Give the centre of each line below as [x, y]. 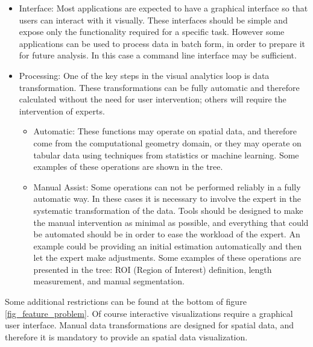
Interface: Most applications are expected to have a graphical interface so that [163, 8]
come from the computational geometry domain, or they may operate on [167, 142]
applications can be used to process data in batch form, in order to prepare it [162, 43]
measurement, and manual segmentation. [109, 281]
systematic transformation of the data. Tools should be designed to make [168, 210]
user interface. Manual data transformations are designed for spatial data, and [149, 325]
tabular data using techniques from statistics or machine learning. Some [166, 155]
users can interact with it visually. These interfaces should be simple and [153, 20]
